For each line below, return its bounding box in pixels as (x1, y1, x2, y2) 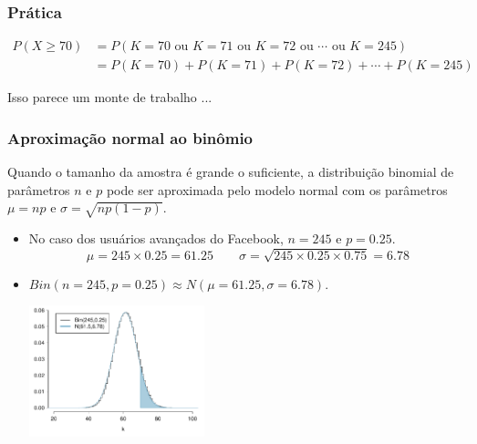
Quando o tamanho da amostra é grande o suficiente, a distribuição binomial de (7, 162, 454, 181)
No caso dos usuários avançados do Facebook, (28, 229, 284, 248)
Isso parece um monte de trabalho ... (7, 88, 213, 107)
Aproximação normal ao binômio (7, 126, 254, 149)
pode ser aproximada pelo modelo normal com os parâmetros (106, 180, 448, 199)
